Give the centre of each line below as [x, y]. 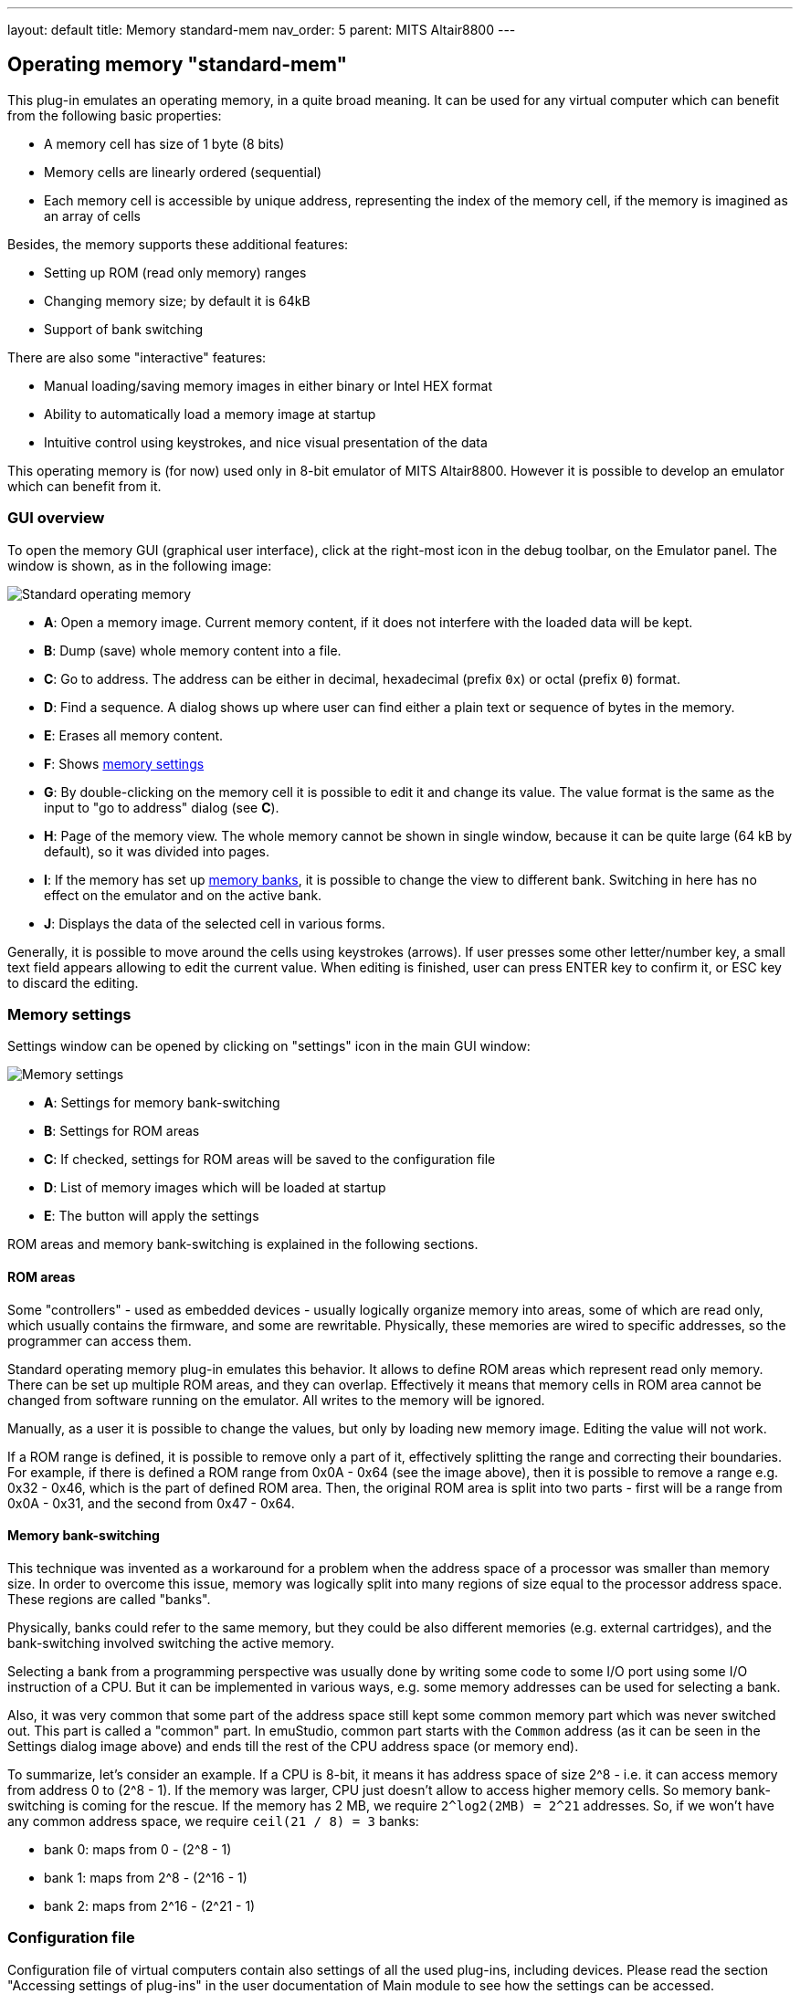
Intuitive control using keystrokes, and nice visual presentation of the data [266, 442]
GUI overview [56, 518]
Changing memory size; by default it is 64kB [177, 300]
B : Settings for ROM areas [122, 1131]
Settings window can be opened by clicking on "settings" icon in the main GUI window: [269, 1046]
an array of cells [92, 215]
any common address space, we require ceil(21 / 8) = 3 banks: [213, 1821]
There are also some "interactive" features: [137, 357]
